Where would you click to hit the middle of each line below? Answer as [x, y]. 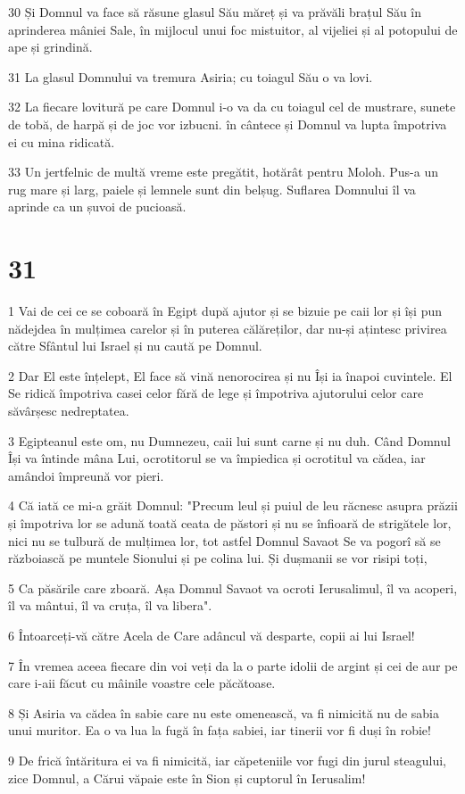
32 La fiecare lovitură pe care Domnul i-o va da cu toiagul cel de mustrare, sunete [232, 107]
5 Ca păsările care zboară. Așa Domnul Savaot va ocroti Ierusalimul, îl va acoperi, [233, 587]
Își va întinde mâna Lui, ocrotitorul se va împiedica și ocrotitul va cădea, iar [217, 458]
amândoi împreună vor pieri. [86, 475]
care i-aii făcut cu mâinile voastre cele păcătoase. [142, 683]
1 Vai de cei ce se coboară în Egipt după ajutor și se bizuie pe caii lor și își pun [225, 311]
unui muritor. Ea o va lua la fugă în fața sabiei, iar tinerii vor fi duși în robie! [220, 730]
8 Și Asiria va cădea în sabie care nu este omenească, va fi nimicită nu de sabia [224, 712]
